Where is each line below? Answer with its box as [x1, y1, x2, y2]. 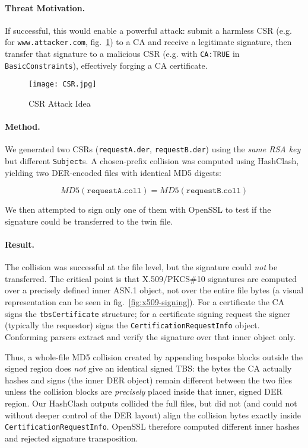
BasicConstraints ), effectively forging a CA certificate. [5, 59, 208, 71]
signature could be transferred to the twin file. [5, 215, 173, 227]
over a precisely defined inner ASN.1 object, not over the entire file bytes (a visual [5, 284, 304, 296]
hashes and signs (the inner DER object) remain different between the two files [5, 373, 293, 386]
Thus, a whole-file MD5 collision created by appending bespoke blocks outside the [5, 350, 303, 363]
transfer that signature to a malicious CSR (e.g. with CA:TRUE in [5, 47, 240, 60]
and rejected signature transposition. [5, 431, 138, 444]
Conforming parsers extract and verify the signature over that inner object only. [5, 330, 296, 343]
